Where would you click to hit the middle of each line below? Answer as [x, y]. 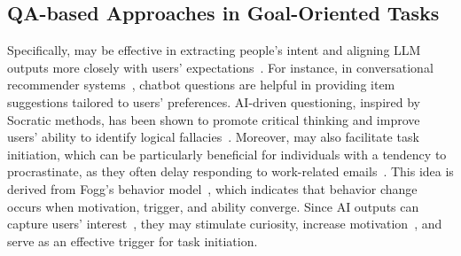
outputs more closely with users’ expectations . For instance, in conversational [220, 67]
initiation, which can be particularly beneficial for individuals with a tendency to [227, 154]
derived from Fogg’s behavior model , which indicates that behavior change [212, 188]
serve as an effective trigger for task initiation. [133, 240]
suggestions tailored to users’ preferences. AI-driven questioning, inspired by [214, 101]
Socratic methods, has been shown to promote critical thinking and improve [214, 119]
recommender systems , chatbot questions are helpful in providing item [201, 85]
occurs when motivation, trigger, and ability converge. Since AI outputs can [213, 206]
